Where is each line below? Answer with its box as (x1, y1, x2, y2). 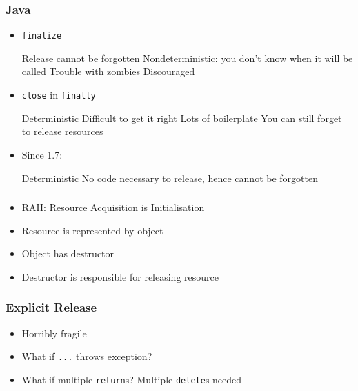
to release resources (21, 124, 103, 139)
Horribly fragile (21, 325, 87, 340)
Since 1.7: (21, 147, 63, 161)
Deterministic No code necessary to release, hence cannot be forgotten (21, 170, 318, 185)
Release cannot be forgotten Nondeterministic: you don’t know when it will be (21, 50, 353, 65)
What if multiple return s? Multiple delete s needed (21, 372, 242, 386)
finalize (21, 31, 62, 41)
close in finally (21, 88, 96, 102)
